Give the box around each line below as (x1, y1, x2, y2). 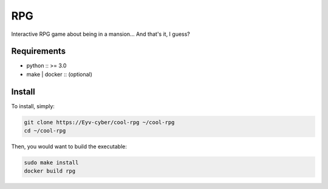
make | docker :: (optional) (26, 70, 92, 78)
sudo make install (24, 159, 79, 167)
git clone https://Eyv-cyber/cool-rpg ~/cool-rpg (24, 119, 175, 126)
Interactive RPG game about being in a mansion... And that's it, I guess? (11, 30, 191, 38)
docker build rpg (24, 168, 76, 174)
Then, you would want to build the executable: (11, 143, 127, 150)
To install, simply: (11, 102, 55, 109)
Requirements (11, 46, 66, 57)
